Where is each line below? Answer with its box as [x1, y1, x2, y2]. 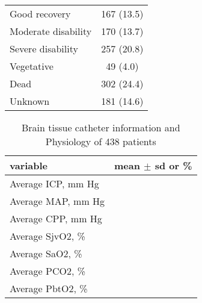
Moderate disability [10, 24, 92, 38]
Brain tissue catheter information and [21, 120, 180, 134]
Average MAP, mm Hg [10, 194, 105, 208]
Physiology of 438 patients [45, 134, 156, 148]
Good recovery [10, 7, 71, 20]
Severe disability [10, 42, 78, 55]
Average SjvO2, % [10, 229, 85, 243]
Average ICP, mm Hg [10, 176, 99, 190]
